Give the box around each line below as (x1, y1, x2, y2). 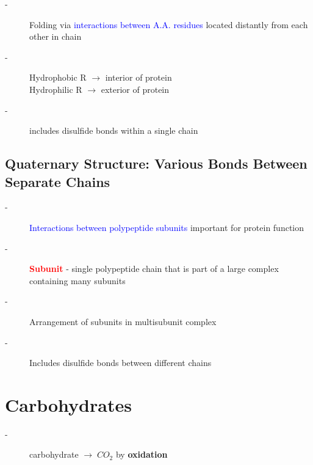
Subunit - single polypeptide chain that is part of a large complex (29, 262, 279, 275)
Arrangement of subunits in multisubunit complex (29, 315, 217, 328)
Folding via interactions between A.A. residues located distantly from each (29, 18, 308, 31)
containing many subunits (29, 274, 126, 287)
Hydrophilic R (29, 82, 82, 95)
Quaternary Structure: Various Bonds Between (5, 154, 308, 173)
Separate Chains (5, 172, 110, 191)
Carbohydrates (5, 392, 132, 417)
